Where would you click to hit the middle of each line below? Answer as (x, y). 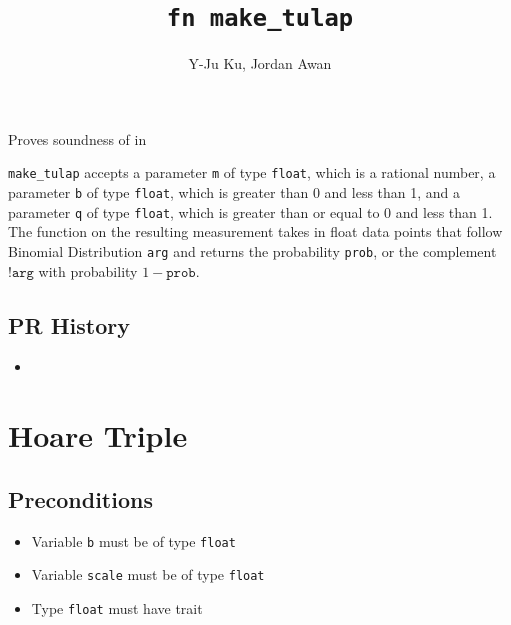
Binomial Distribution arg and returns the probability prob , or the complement (252, 251)
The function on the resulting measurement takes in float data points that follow (255, 231)
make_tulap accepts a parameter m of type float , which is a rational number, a (252, 172)
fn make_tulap (260, 18)
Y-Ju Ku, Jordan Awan (260, 63)
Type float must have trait (117, 607)
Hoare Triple (98, 435)
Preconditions (80, 498)
